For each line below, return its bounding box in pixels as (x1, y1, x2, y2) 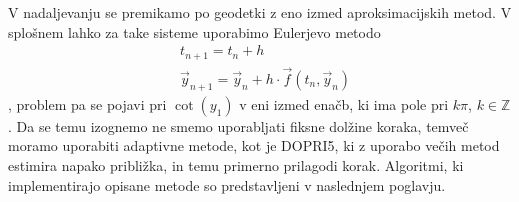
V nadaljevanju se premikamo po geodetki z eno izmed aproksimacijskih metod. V (8, 2, 512, 22)
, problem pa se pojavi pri (8, 93, 167, 114)
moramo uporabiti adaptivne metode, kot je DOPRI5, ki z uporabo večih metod (8, 135, 500, 156)
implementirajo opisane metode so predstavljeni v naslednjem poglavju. (8, 174, 446, 195)
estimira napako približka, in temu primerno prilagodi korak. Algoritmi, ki (8, 154, 464, 175)
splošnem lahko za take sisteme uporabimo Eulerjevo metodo (8, 21, 381, 42)
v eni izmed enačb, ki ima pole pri (239, 93, 449, 114)
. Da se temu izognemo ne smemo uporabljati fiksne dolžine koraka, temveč (8, 115, 469, 136)
